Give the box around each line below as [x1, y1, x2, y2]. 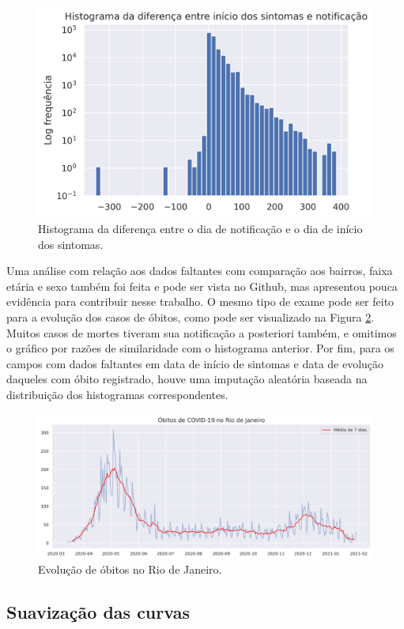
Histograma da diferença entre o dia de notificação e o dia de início [38, 220, 363, 237]
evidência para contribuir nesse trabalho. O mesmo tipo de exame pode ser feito [6, 293, 395, 310]
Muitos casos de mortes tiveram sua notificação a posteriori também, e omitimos [6, 324, 397, 341]
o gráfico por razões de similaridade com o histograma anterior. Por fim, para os [6, 340, 395, 356]
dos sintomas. [38, 235, 104, 252]
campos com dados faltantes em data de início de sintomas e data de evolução [6, 355, 384, 371]
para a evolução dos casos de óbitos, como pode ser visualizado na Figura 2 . [6, 309, 375, 326]
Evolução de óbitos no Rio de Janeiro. [38, 561, 222, 578]
